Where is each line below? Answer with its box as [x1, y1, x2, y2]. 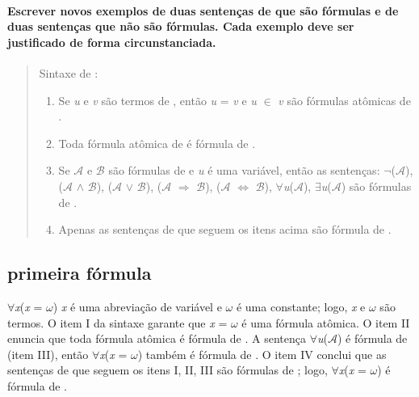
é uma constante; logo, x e [236, 298, 366, 315]
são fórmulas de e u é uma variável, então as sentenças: [108, 162, 380, 179]
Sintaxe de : [39, 64, 98, 81]
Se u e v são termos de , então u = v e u [58, 91, 257, 108]
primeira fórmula [7, 260, 152, 285]
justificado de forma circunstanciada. [7, 33, 216, 50]
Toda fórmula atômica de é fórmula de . [58, 134, 256, 151]
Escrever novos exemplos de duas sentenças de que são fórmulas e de [7, 2, 399, 19]
